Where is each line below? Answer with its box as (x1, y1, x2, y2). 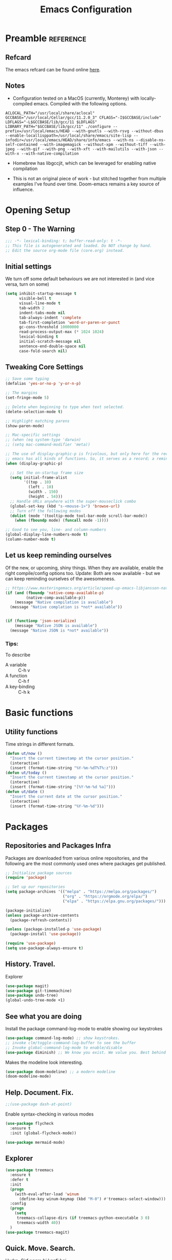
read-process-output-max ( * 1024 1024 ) (18, 329, 104, 335)
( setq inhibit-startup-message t (5, 291, 77, 297)
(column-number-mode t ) (5, 537, 56, 542)
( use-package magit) (5, 983, 50, 989)
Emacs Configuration (40, 4, 132, 15)
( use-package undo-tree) (5, 993, 58, 998)
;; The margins (5, 391, 38, 396)
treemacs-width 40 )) (16, 1220, 60, 1225)
